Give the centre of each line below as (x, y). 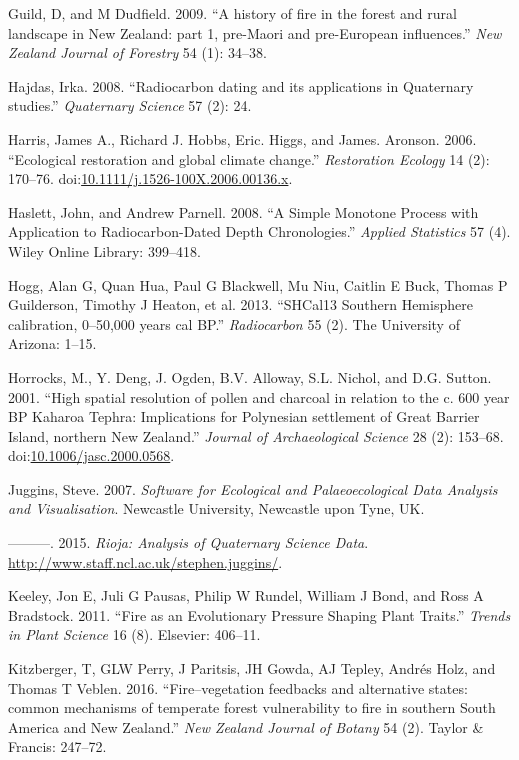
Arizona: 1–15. (52, 343)
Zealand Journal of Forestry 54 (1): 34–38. (137, 52)
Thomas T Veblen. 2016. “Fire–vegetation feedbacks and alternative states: (238, 687)
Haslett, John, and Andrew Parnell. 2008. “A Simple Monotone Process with (243, 211)
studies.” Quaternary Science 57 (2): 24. (130, 105)
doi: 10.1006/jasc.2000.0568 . (91, 455)
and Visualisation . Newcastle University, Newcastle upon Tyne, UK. (216, 508)
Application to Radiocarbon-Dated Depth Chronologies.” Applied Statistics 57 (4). (259, 231)
